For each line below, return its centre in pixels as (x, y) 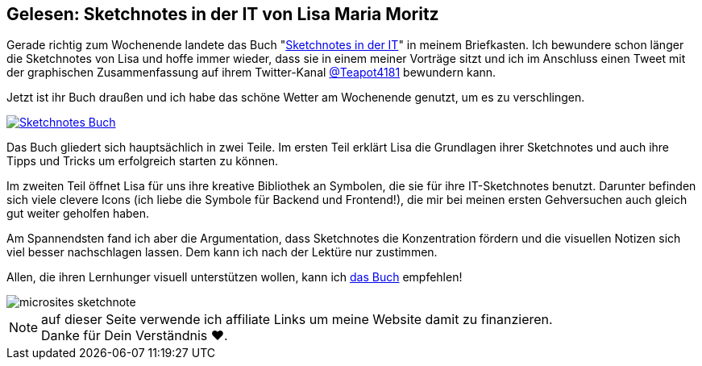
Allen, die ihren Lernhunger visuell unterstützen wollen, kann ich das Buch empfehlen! (235, 277)
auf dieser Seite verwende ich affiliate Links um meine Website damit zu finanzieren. (297, 320)
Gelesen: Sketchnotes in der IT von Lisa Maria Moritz (223, 14)
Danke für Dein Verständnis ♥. (135, 336)
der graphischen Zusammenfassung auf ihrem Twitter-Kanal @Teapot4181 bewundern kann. (251, 73)
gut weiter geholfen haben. (78, 214)
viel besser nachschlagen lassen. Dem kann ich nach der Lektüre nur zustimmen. (222, 252)
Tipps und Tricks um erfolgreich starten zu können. (143, 161)
